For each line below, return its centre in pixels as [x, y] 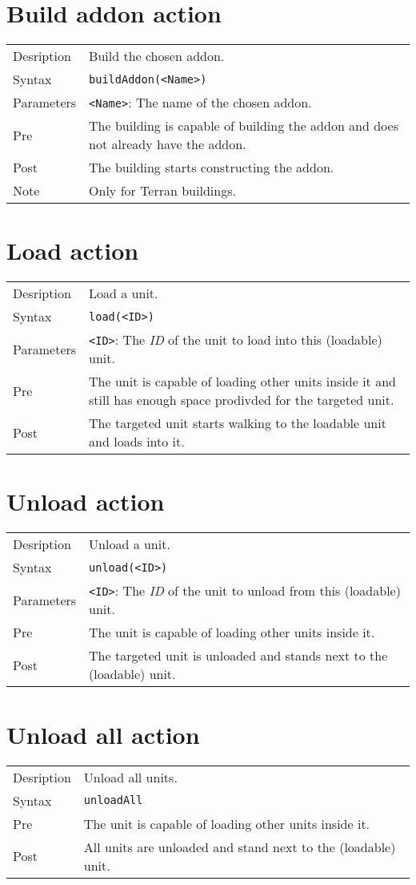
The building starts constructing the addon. [212, 168]
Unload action [86, 501]
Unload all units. [130, 777]
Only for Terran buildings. [162, 191]
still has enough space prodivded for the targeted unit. [242, 400]
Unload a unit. [130, 544]
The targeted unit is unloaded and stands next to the [238, 656]
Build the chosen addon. [157, 56]
